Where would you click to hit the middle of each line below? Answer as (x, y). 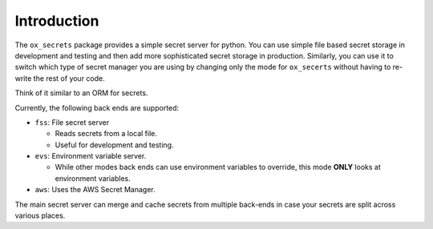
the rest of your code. (69, 78)
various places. (40, 215)
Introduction (57, 21)
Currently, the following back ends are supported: (97, 107)
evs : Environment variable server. (91, 156)
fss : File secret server (72, 122)
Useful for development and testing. (114, 145)
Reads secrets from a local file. (106, 134)
